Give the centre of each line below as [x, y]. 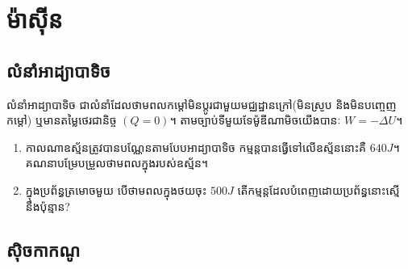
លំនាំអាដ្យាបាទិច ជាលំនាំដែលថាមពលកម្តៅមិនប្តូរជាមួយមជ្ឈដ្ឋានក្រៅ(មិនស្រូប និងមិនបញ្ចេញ [202, 104]
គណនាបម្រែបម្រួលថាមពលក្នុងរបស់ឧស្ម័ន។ [117, 163]
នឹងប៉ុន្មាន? [48, 206]
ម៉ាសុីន [35, 19]
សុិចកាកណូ [44, 249]
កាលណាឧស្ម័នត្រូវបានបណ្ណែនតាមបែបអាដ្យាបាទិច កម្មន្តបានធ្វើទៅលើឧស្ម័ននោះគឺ [196, 147]
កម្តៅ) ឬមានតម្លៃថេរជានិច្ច [62, 120]
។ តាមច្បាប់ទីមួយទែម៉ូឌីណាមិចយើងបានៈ [255, 120]
